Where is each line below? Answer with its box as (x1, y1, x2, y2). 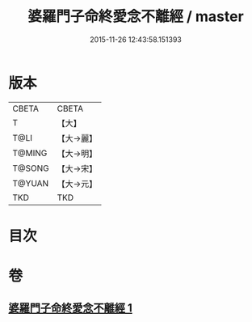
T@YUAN (12, 177, 49, 189)
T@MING (12, 147, 48, 159)
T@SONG (12, 163, 50, 174)
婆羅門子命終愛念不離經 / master (27, 7, 244, 26)
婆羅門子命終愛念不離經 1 (8, 301, 133, 316)
